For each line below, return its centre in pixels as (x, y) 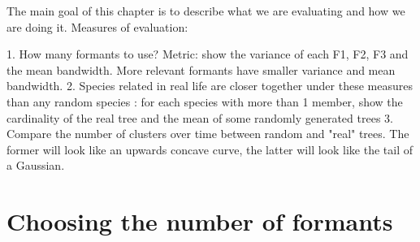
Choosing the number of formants (200, 221)
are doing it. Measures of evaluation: (97, 26)
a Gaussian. (36, 165)
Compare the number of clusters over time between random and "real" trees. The (208, 134)
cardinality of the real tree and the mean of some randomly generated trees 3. (200, 117)
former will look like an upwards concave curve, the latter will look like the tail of (210, 149)
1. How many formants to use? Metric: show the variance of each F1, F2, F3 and (208, 54)
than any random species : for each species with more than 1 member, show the (205, 101)
